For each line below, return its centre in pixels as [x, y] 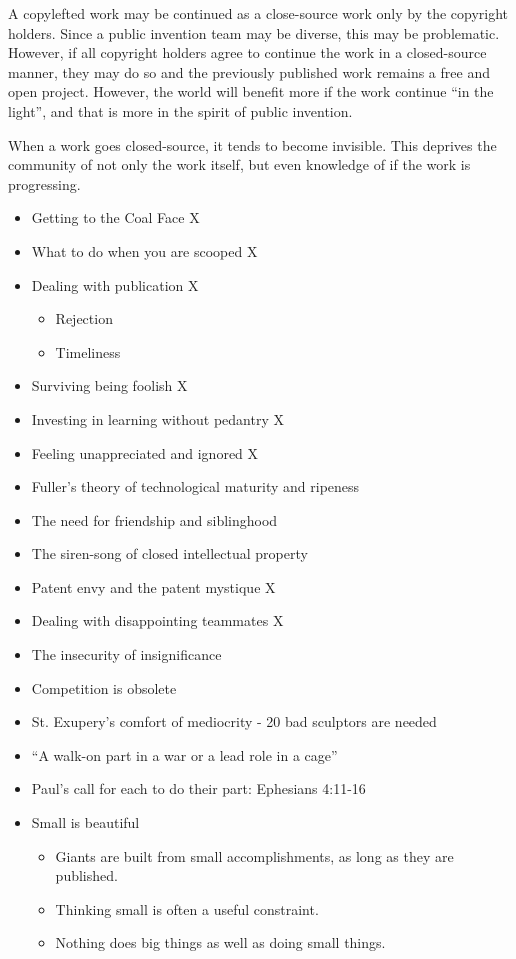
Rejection [84, 318]
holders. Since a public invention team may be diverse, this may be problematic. [254, 32]
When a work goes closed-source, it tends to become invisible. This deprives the [252, 144]
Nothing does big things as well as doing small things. [220, 942]
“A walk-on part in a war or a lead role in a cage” [184, 754]
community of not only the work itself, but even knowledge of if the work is [239, 164]
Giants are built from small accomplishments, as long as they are [254, 855]
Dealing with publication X [115, 284]
